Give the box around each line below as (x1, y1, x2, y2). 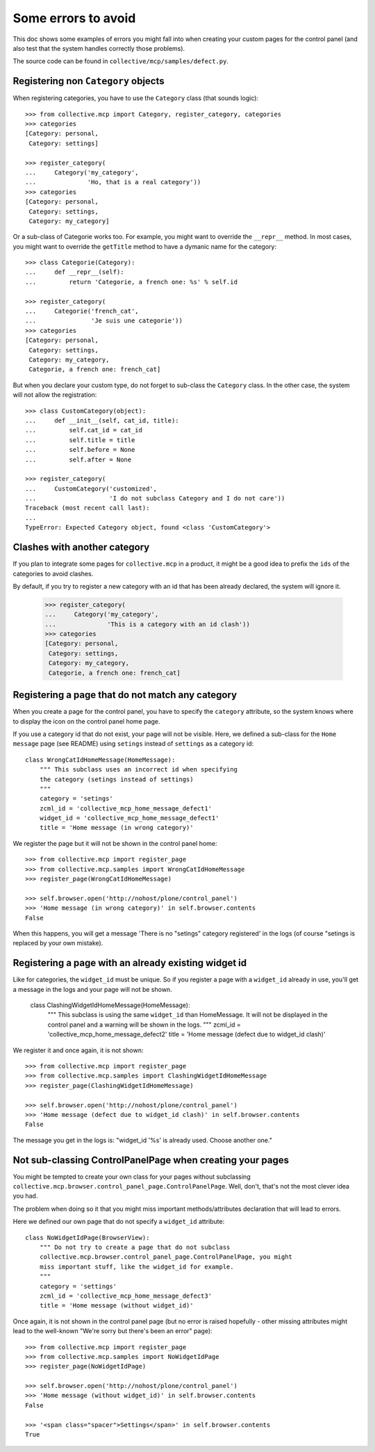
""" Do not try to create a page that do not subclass (39, 1243, 231, 1251)
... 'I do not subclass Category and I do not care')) (25, 494, 285, 503)
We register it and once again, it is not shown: (12, 1046, 144, 1054)
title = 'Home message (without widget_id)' (39, 1302, 194, 1310)
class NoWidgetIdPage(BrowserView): (25, 1234, 150, 1241)
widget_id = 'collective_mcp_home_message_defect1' (39, 814, 219, 822)
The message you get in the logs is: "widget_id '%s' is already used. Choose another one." (12, 1136, 272, 1144)
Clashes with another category (12, 541, 150, 553)
